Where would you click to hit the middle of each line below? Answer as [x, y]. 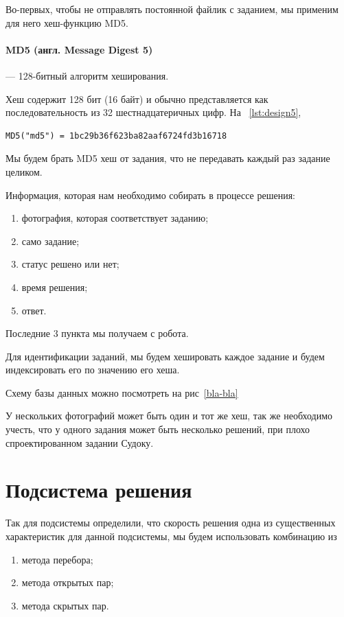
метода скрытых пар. [65, 605]
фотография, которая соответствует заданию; [115, 218]
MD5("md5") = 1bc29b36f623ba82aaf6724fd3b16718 [116, 136]
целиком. [24, 171]
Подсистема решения [99, 490]
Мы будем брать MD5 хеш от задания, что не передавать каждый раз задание [168, 158]
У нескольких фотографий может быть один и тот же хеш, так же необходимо [169, 416]
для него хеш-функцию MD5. [67, 22]
